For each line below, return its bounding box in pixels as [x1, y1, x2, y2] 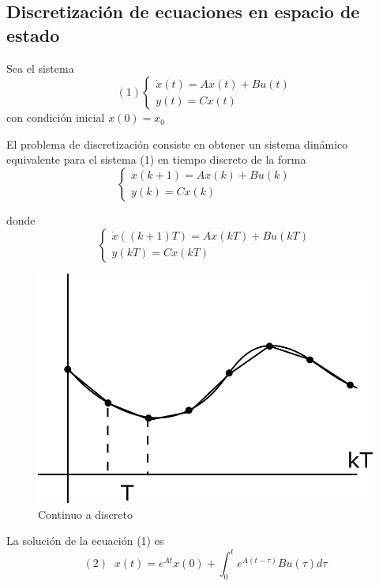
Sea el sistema [6, 59, 74, 76]
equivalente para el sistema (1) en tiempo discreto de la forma [6, 151, 306, 168]
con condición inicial [6, 109, 105, 126]
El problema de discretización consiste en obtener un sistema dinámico [6, 135, 348, 152]
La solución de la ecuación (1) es [6, 532, 164, 549]
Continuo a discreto [38, 505, 133, 522]
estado [6, 22, 60, 47]
